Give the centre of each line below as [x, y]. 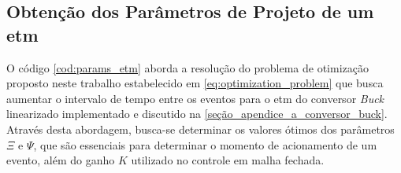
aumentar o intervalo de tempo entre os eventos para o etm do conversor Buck [195, 98]
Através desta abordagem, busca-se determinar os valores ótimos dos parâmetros [200, 129]
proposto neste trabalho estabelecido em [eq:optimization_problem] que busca [195, 83]
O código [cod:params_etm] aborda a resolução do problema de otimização [188, 67]
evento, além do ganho [61, 160]
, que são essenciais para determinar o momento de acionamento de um [205, 144]
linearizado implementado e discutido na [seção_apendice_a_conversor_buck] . [197, 114]
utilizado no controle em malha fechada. [228, 160]
